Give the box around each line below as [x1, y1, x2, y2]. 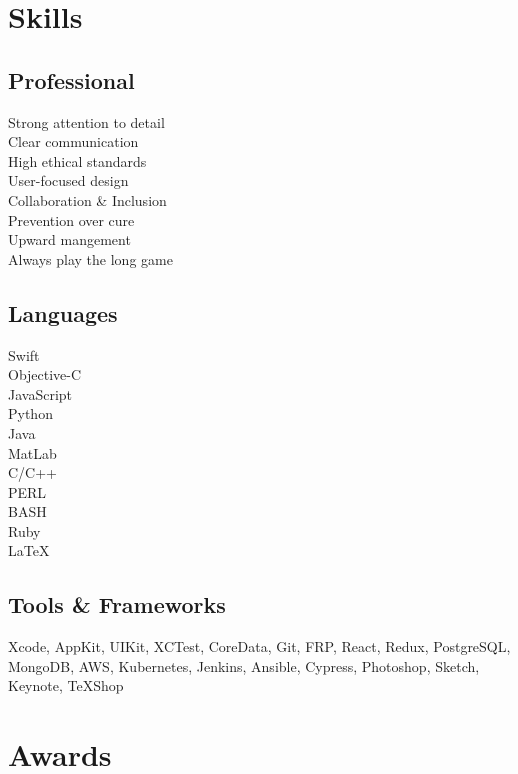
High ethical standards [8, 150, 147, 171]
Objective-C [8, 364, 82, 385]
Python [8, 403, 53, 424]
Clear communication [8, 131, 139, 152]
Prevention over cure [8, 209, 135, 230]
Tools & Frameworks [8, 589, 226, 620]
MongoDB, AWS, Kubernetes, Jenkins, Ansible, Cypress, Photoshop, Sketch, [8, 655, 480, 676]
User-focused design [8, 170, 129, 191]
